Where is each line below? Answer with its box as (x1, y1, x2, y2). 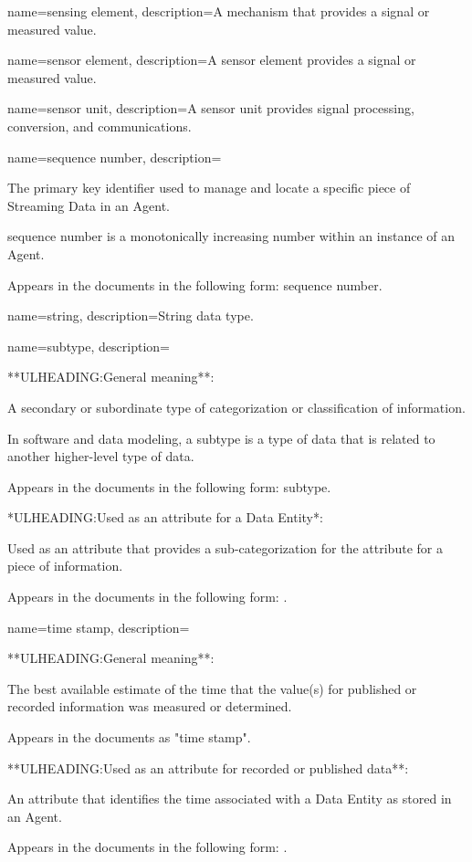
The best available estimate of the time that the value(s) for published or (7, 678, 417, 698)
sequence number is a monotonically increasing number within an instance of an (7, 226, 456, 246)
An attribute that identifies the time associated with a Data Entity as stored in (7, 789, 452, 808)
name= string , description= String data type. (7, 306, 254, 325)
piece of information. (7, 556, 123, 575)
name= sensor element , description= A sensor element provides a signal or (7, 50, 416, 69)
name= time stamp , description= (7, 617, 190, 636)
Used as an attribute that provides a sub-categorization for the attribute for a (7, 538, 443, 557)
